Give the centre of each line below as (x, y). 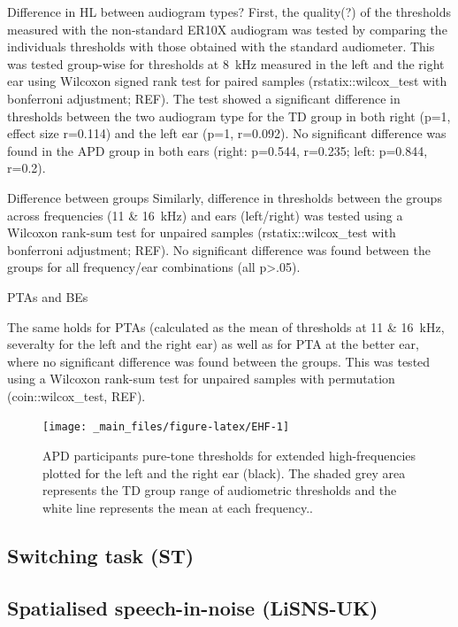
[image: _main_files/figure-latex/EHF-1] (166, 427)
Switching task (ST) (101, 555)
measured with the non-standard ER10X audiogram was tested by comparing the (227, 29)
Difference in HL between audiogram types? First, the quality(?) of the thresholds (229, 12)
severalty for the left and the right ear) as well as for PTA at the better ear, (213, 344)
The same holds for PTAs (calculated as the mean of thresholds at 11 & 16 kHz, (226, 326)
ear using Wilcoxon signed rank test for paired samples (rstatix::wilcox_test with (227, 81)
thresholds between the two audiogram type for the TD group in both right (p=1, (229, 116)
